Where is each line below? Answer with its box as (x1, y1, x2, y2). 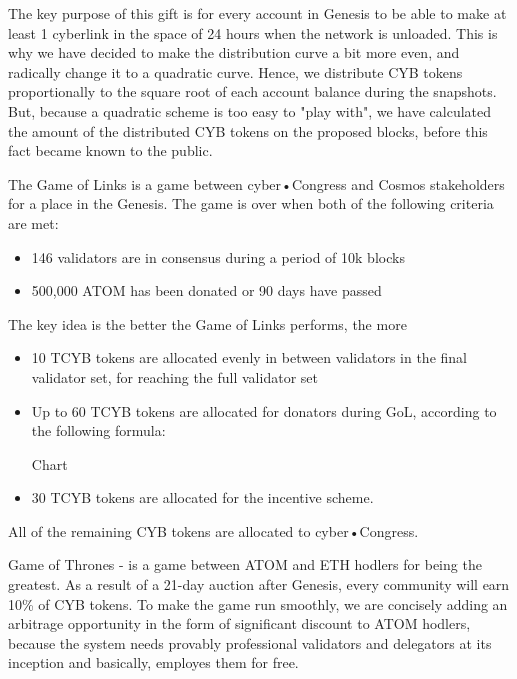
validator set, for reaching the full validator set (31, 366, 318, 387)
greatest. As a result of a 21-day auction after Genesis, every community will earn (8, 574, 510, 595)
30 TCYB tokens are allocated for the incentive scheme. (31, 487, 374, 508)
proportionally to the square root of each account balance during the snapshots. (8, 81, 497, 102)
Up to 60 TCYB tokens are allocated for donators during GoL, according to (31, 400, 497, 421)
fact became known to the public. (8, 140, 213, 161)
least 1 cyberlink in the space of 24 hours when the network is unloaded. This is (8, 22, 498, 43)
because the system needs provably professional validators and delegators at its (8, 632, 492, 653)
